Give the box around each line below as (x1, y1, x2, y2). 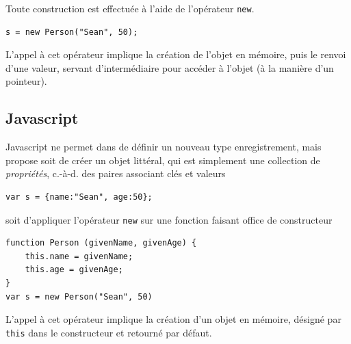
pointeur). (5, 74, 47, 88)
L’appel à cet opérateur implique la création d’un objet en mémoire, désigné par (5, 312, 341, 326)
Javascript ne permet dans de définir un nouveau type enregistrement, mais (5, 140, 322, 154)
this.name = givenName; (25, 251, 133, 261)
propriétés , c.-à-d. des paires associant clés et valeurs (5, 166, 226, 181)
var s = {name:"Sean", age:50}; (5, 192, 153, 202)
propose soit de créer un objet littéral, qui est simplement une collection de (5, 153, 320, 167)
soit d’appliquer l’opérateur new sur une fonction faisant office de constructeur (5, 212, 333, 226)
